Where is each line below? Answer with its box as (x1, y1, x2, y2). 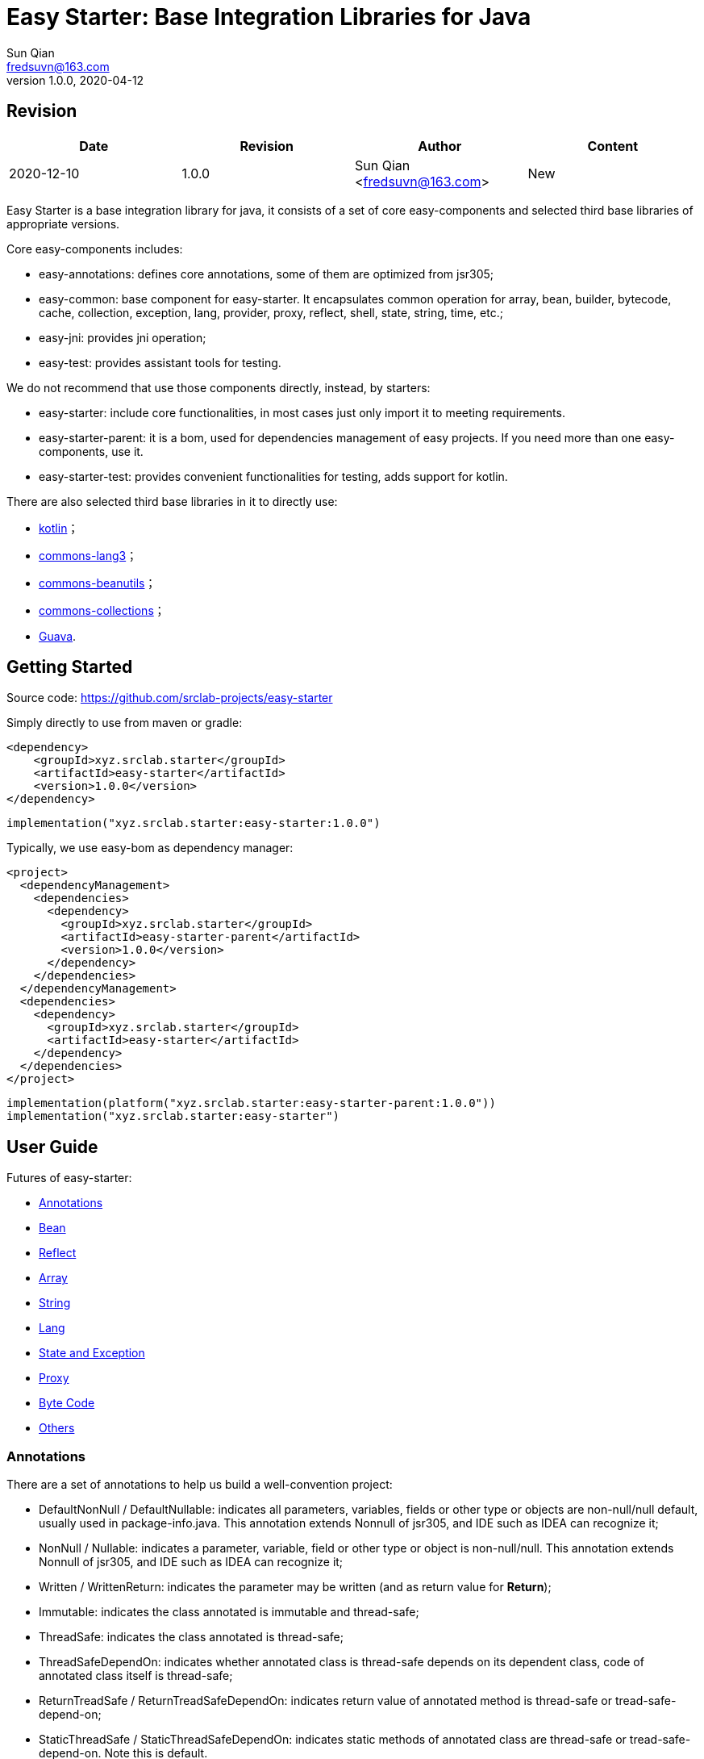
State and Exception (39, 1346, 145, 1360)
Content (587, 137, 639, 154)
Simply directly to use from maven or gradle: (6, 716, 243, 730)
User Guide (6, 1136, 98, 1157)
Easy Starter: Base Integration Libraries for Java (6, 3, 531, 31)
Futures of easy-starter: (6, 1171, 132, 1185)
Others (39, 1421, 75, 1435)
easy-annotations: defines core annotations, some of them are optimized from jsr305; (39, 266, 494, 281)
